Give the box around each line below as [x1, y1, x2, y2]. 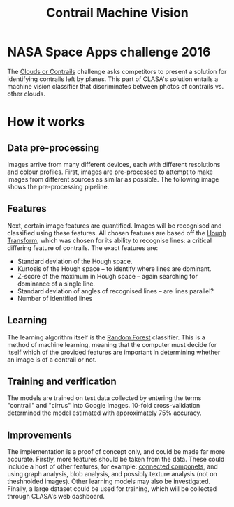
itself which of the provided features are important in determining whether [7, 348, 221, 356]
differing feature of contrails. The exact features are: [7, 243, 159, 252]
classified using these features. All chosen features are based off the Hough [7, 228, 227, 237]
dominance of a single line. [17, 279, 96, 288]
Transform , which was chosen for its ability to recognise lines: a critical [7, 236, 212, 244]
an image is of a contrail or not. [7, 355, 97, 364]
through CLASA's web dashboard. [7, 492, 105, 501]
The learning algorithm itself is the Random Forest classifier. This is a [7, 333, 206, 341]
